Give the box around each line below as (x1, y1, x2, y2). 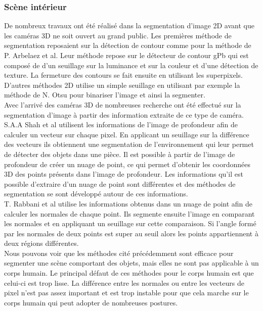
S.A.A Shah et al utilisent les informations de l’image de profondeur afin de (4, 119, 238, 130)
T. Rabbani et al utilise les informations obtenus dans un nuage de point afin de (4, 198, 253, 209)
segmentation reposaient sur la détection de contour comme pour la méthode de (4, 40, 251, 50)
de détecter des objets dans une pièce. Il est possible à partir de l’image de (4, 148, 235, 159)
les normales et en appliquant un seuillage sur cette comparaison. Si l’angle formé (4, 218, 256, 229)
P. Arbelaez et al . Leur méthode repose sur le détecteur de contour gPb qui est (4, 50, 249, 60)
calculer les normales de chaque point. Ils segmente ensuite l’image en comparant (4, 208, 255, 219)
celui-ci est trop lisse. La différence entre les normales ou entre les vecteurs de (4, 277, 244, 288)
